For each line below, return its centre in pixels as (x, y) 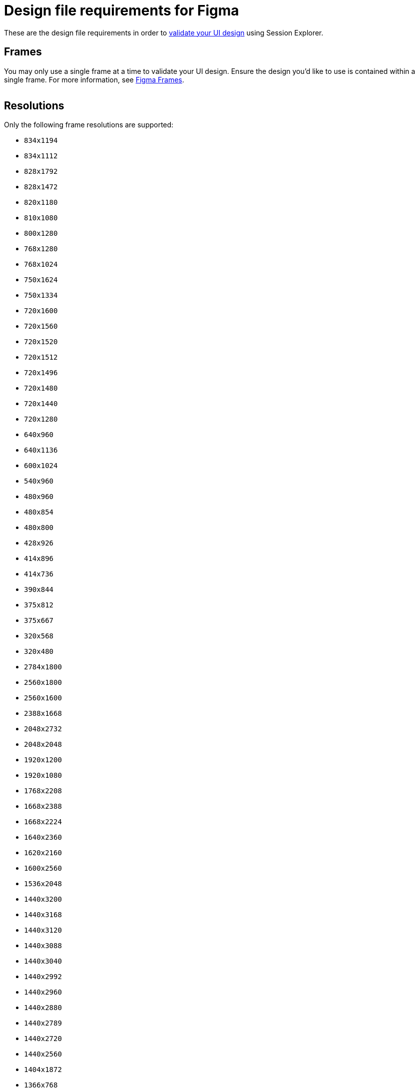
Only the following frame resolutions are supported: (89, 125)
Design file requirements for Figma (122, 10)
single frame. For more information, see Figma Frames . (94, 79)
